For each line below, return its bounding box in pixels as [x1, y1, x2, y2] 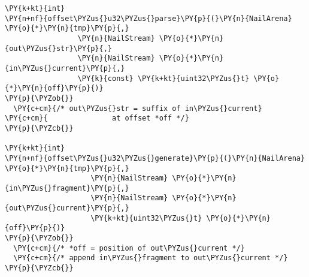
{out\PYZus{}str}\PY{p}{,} [5, 44, 112, 53]
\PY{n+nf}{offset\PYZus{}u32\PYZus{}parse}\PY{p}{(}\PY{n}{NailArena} [5, 14, 292, 23]
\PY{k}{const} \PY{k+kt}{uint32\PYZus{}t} [77, 74, 250, 83]
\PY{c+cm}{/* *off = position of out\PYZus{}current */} [13, 243, 245, 252]
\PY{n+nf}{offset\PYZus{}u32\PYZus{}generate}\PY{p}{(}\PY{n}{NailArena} [5, 153, 305, 162]
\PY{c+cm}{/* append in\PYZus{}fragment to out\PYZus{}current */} [13, 254, 288, 263]
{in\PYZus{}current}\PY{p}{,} [5, 64, 125, 73]
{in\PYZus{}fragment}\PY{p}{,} [5, 183, 129, 192]
